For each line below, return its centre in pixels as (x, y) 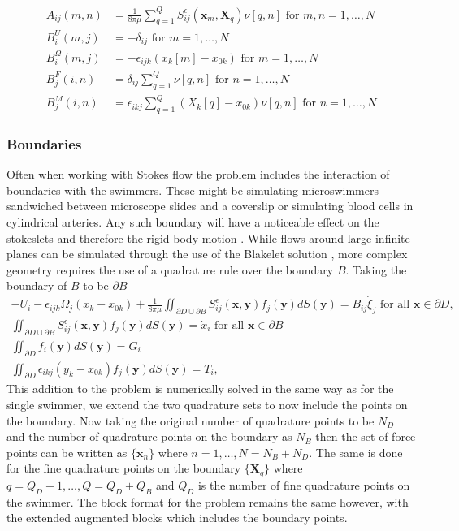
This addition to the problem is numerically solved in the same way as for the (200, 389)
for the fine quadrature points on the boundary (124, 468)
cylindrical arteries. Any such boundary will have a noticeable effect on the (193, 221)
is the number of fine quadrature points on (304, 484)
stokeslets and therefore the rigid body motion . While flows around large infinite (208, 237)
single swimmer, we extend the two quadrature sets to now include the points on (207, 405)
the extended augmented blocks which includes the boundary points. (177, 518)
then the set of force (366, 436)
